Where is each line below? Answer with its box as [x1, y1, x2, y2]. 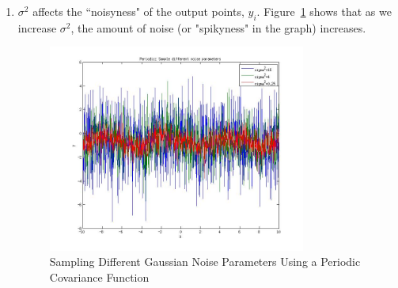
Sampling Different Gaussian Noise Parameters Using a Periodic [49, 253, 361, 270]
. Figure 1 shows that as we [256, 3, 392, 19]
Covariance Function [49, 268, 150, 285]
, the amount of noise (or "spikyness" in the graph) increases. [70, 19, 366, 36]
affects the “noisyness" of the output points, [32, 3, 244, 19]
